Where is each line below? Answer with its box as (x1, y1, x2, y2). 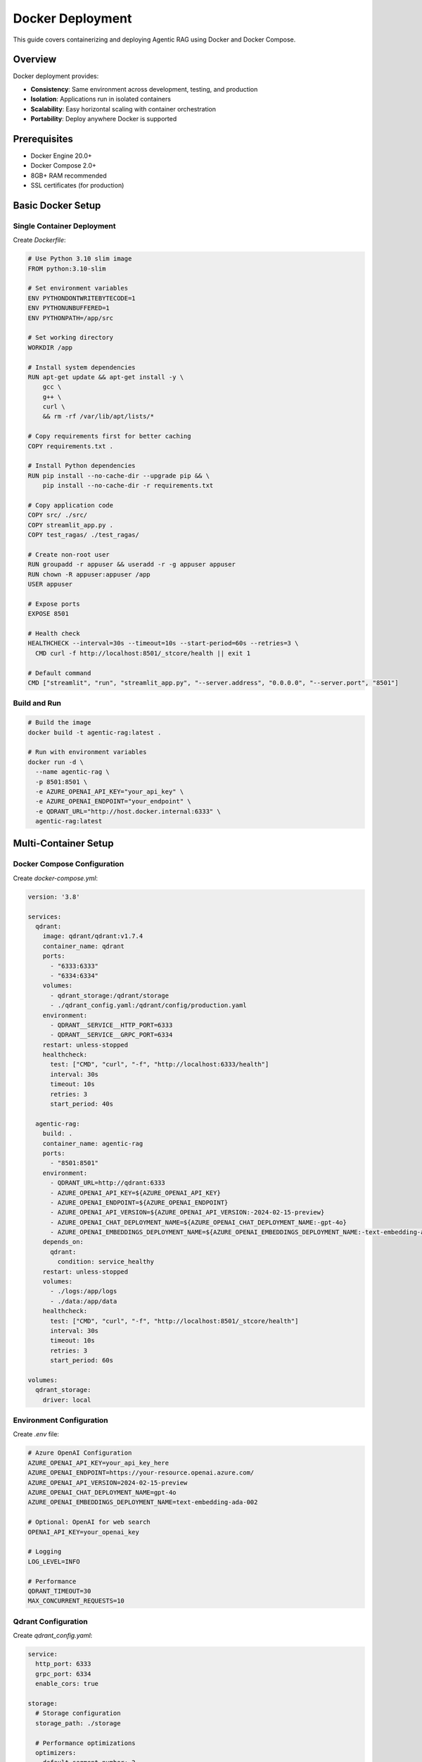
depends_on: (42, 1238, 84, 1246)
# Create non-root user (27, 550, 110, 558)
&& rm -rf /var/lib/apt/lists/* (42, 412, 155, 421)
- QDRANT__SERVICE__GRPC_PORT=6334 (50, 1031, 173, 1039)
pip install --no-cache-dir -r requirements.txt (42, 481, 214, 490)
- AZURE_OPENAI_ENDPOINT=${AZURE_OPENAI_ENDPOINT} (50, 1198, 229, 1207)
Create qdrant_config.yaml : (13, 1632, 93, 1640)
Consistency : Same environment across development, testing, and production (30, 85, 258, 93)
